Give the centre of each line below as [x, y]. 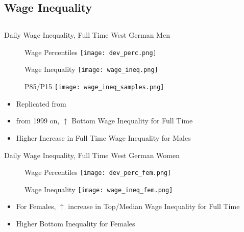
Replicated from [41, 103]
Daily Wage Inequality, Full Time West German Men [87, 35]
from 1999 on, [38, 121]
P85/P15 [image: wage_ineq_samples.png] [94, 86]
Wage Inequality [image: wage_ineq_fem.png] [99, 189]
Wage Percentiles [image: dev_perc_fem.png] [98, 172]
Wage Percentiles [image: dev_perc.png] [91, 52]
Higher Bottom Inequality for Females [76, 224]
